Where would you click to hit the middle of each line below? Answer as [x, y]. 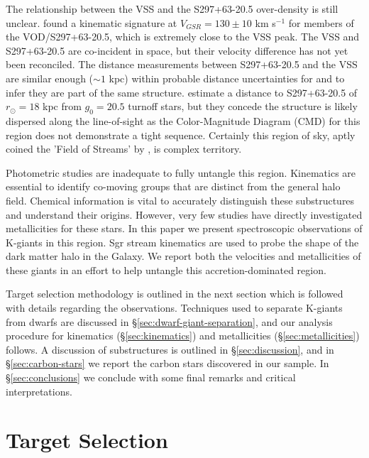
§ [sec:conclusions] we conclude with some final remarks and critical [151, 377]
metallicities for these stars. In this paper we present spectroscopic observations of [184, 228]
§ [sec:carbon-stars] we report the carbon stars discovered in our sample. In [167, 363]
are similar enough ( [50, 78]
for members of [321, 22]
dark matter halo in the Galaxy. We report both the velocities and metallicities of [183, 256]
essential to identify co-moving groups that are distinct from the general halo [173, 186]
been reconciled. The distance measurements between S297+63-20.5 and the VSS [182, 64]
